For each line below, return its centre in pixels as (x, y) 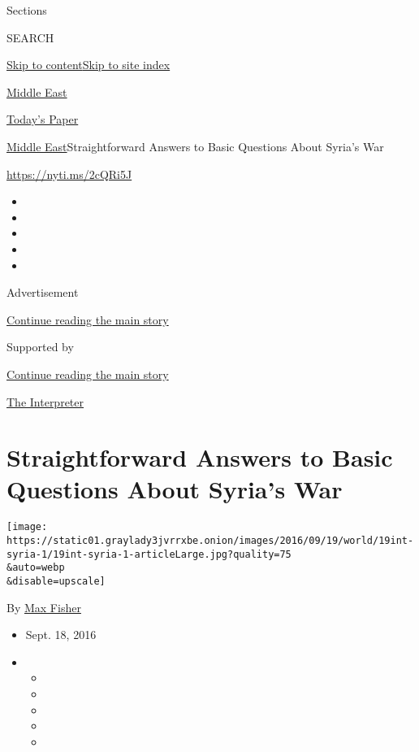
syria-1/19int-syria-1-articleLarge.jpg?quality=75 (149, 554)
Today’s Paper (43, 119)
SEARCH (30, 37)
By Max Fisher (44, 607)
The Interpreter (45, 401)
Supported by (40, 347)
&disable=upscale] (56, 582)
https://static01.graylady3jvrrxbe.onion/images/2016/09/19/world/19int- (210, 541)
